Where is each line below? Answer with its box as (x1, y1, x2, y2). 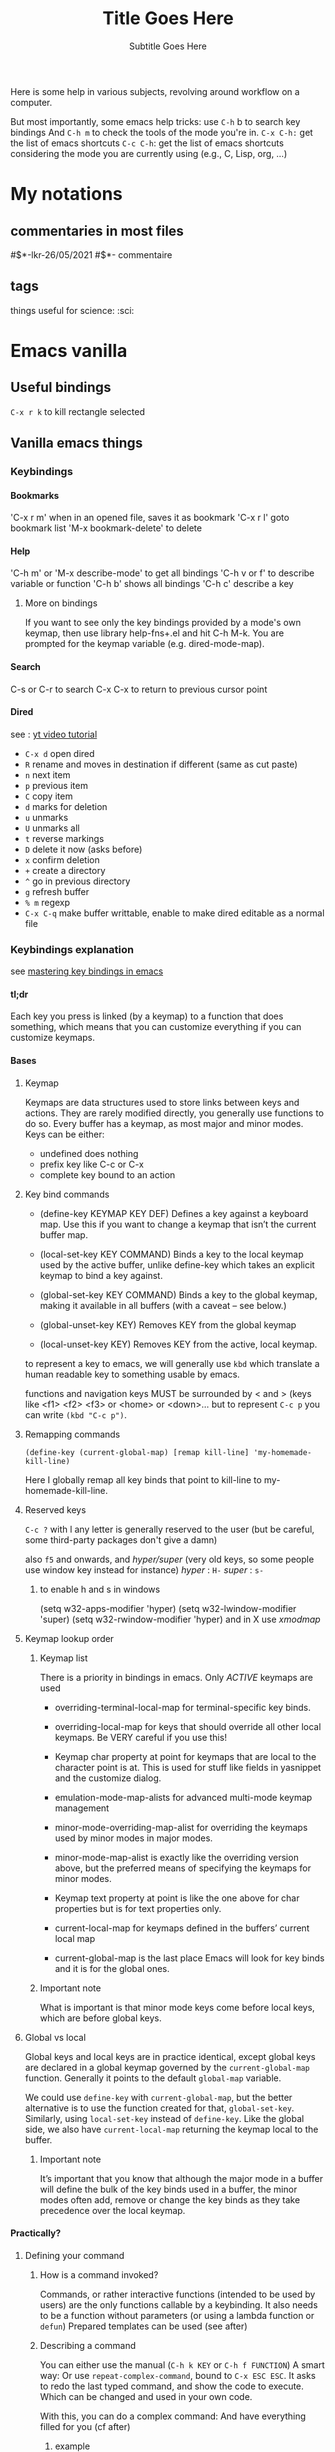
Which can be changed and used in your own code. (39, 2390, 253, 2402)
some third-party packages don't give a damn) (24, 1533, 218, 1546)
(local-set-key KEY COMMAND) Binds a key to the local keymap (39, 1248, 304, 1260)
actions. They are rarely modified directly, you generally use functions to (24, 1107, 325, 1119)
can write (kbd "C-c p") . (24, 1408, 127, 1421)
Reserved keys (24, 1503, 87, 1516)
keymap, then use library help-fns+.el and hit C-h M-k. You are (24, 627, 285, 639)
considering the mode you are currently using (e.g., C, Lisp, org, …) (10, 147, 288, 159)
